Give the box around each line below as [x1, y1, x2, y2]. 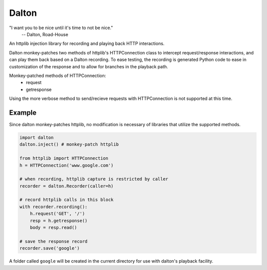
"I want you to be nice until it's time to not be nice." [9, 25, 113, 31]
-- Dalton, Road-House [21, 31, 69, 37]
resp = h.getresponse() [30, 218, 88, 224]
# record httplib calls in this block [19, 197, 114, 203]
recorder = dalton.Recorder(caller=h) [19, 183, 114, 189]
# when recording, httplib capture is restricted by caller [19, 176, 169, 182]
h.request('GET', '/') [30, 211, 85, 217]
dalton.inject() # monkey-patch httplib [19, 141, 119, 147]
